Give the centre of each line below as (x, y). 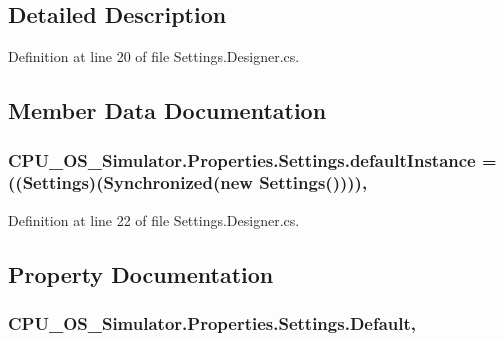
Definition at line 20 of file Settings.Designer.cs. (154, 56)
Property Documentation (141, 273)
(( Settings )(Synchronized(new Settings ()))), (188, 182)
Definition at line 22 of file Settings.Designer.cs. (154, 219)
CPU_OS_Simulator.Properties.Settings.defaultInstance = (252, 159)
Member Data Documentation (167, 110)
